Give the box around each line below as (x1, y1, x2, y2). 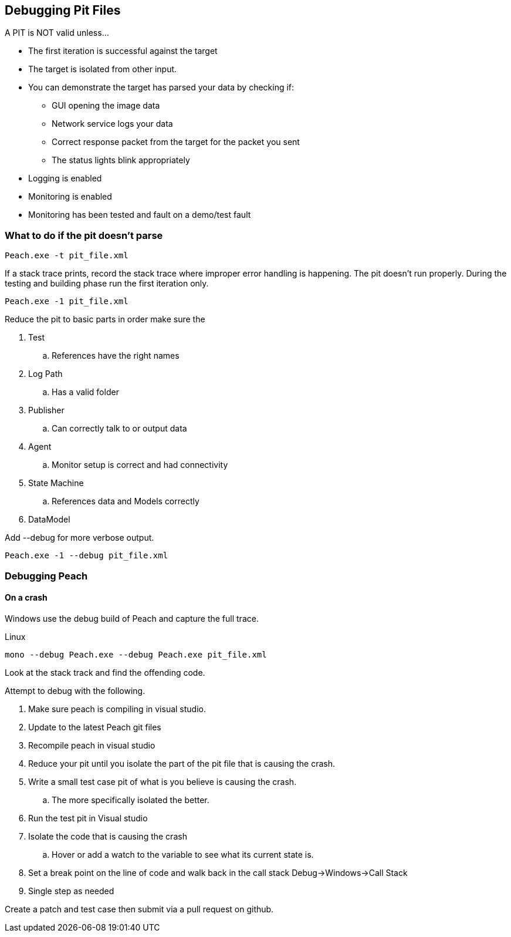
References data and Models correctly (52, 496, 199, 507)
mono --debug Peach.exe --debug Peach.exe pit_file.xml (5, 649, 267, 659)
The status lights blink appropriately (52, 155, 190, 166)
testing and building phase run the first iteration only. (5, 278, 209, 289)
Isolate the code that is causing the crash (28, 831, 187, 841)
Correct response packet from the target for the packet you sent (52, 137, 300, 147)
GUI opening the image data (52, 100, 160, 111)
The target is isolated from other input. (28, 64, 177, 75)
